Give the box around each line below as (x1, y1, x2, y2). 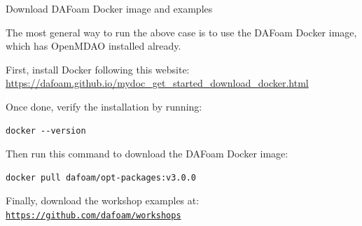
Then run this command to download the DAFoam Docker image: (6, 146, 288, 161)
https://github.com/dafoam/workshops (6, 210, 181, 220)
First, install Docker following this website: (6, 62, 190, 76)
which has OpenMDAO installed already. (6, 38, 181, 53)
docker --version (6, 125, 86, 136)
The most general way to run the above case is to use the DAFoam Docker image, (6, 24, 357, 39)
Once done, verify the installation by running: (6, 99, 202, 113)
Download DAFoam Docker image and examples (6, 1, 213, 15)
